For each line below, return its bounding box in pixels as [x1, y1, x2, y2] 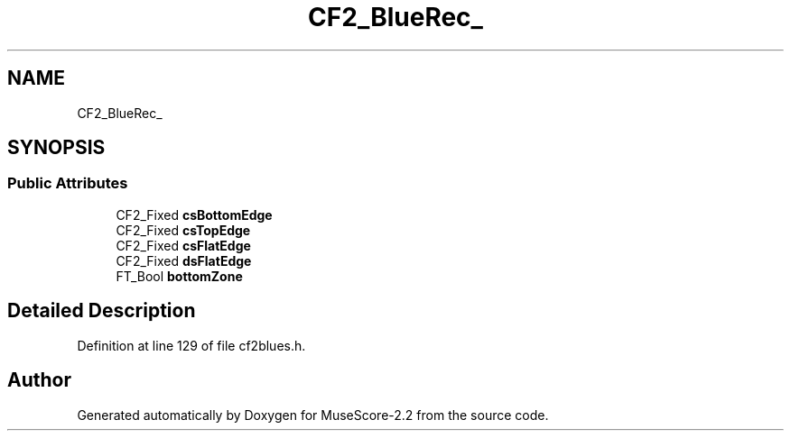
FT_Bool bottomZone [116, 268, 243, 284]
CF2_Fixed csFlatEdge [116, 237, 251, 253]
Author [7, 369, 71, 392]
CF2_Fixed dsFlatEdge [116, 252, 252, 269]
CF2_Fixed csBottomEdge [116, 206, 273, 223]
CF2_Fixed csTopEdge [116, 222, 251, 238]
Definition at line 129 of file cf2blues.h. [77, 337, 306, 353]
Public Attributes [7, 174, 128, 193]
